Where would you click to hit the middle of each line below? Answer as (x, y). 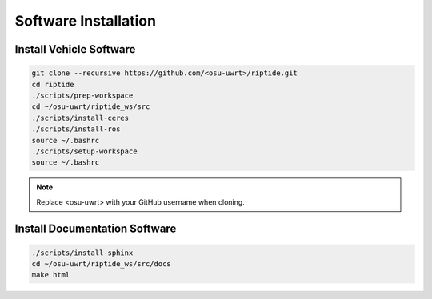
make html (51, 275)
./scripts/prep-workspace (82, 95)
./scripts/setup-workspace (84, 151)
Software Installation (85, 21)
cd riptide (53, 84)
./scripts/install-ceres (80, 118)
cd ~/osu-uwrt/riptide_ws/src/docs (101, 264)
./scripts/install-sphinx (82, 253)
